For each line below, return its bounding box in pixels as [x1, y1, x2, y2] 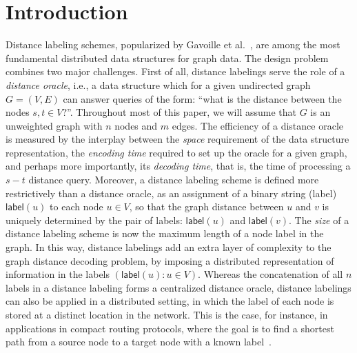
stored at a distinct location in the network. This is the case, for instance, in [6, 307, 328, 321]
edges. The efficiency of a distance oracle [172, 118, 343, 132]
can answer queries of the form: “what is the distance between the [63, 91, 342, 105]
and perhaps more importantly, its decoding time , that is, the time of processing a [6, 159, 351, 173]
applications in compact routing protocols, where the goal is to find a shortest [6, 321, 334, 335]
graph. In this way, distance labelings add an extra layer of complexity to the [6, 240, 331, 254]
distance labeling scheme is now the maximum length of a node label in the [6, 226, 324, 241]
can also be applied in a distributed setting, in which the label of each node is [6, 294, 334, 308]
